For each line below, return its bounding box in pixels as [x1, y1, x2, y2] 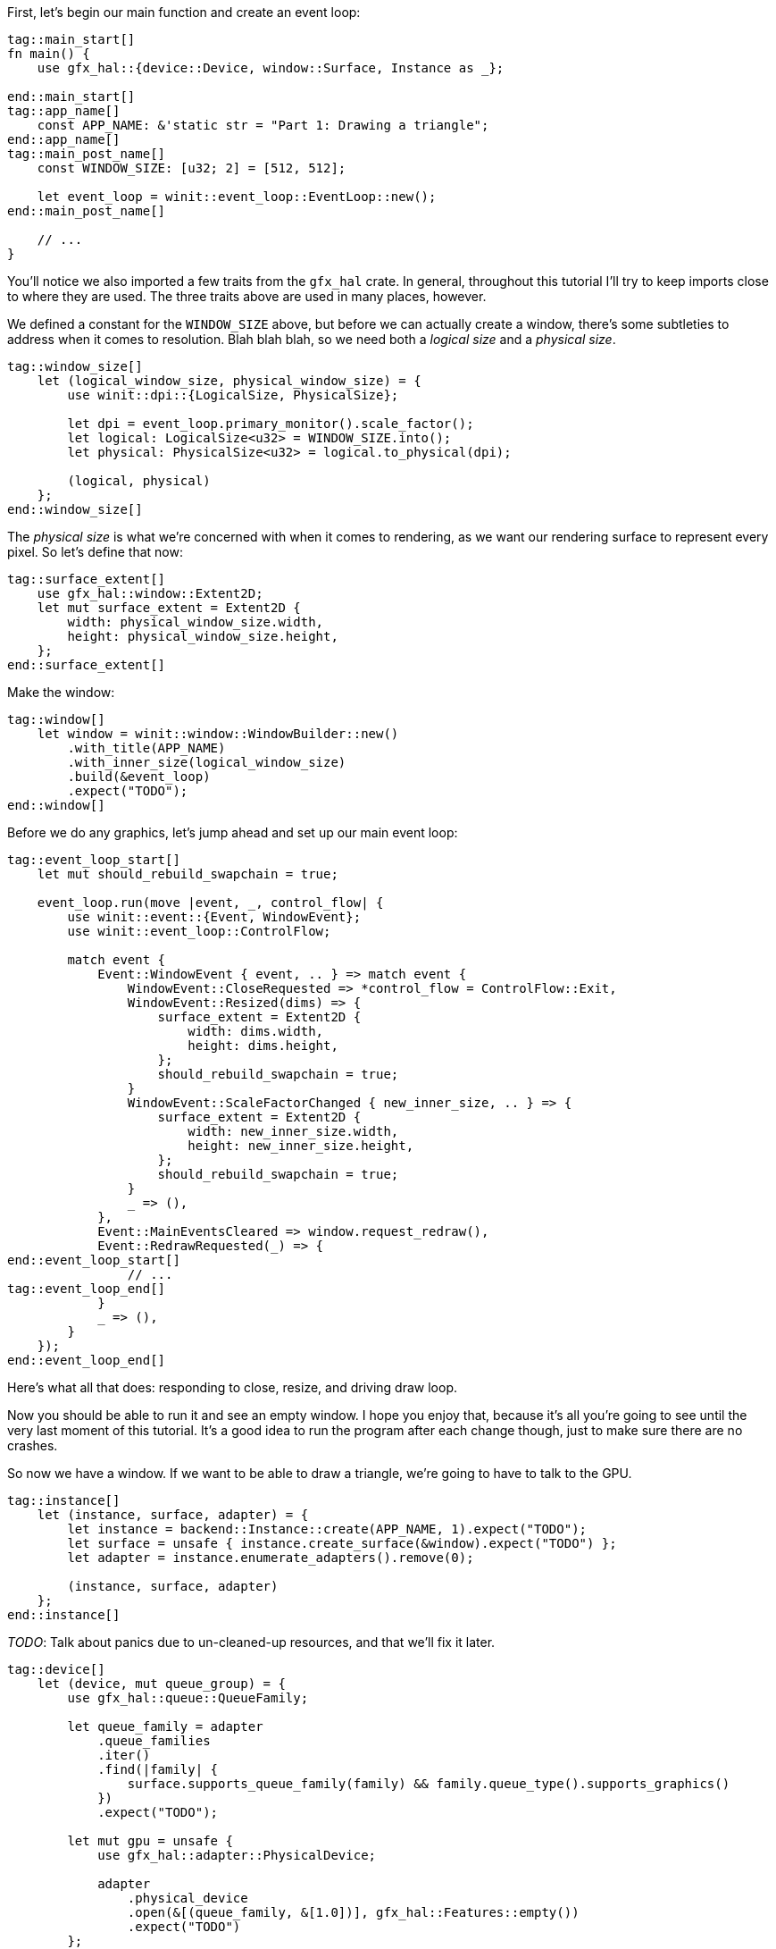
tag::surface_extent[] [7, 572, 166, 586]
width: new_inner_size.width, [188, 1124, 399, 1138]
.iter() [97, 1748, 151, 1762]
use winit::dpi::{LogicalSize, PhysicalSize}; [67, 388, 399, 402]
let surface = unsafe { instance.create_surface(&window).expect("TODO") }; [67, 1536, 617, 1550]
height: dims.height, [188, 1038, 338, 1053]
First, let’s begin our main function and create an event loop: [7, 4, 361, 20]
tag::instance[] [7, 1493, 121, 1508]
